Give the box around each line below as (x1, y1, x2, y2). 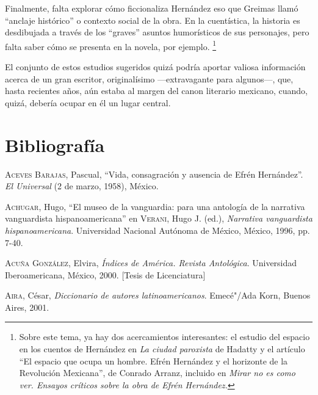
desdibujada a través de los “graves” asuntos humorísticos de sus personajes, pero (5, 26, 309, 38)
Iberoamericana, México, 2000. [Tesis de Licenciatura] (5, 268, 206, 281)
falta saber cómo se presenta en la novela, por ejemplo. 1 (5, 38, 217, 53)
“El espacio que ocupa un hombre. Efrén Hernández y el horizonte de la (19, 354, 288, 367)
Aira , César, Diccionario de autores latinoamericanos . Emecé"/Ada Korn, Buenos (5, 289, 311, 302)
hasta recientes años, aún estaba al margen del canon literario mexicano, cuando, (5, 84, 308, 97)
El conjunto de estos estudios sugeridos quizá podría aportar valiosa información (5, 60, 306, 73)
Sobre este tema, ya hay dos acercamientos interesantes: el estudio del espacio (19, 330, 310, 343)
